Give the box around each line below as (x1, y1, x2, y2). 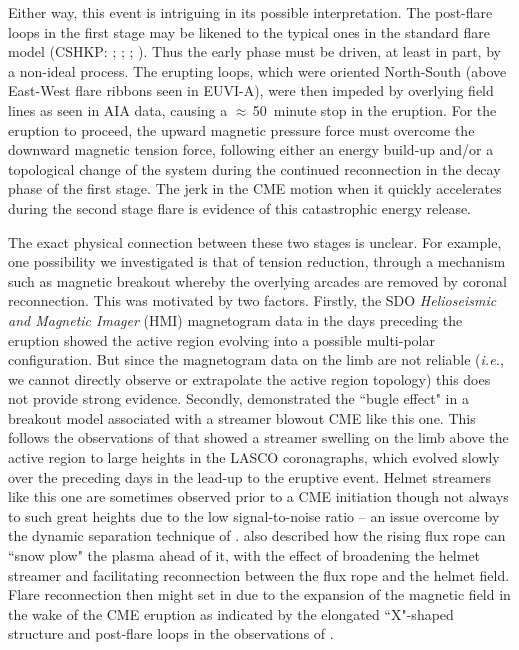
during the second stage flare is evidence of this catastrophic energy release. (8, 197, 472, 218)
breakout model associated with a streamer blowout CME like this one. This (8, 407, 476, 428)
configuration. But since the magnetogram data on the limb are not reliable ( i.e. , (8, 349, 504, 370)
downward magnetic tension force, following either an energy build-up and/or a (8, 139, 494, 160)
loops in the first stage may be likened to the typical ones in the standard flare (8, 21, 490, 42)
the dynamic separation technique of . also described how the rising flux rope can (8, 525, 506, 546)
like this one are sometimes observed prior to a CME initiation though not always (8, 486, 509, 507)
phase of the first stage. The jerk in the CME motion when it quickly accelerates (8, 178, 502, 199)
